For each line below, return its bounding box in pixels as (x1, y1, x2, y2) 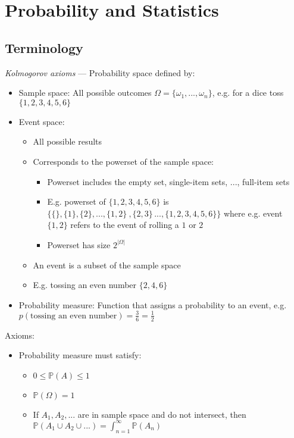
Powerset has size (47, 238, 111, 251)
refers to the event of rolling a (70, 218, 179, 231)
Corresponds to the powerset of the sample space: (33, 155, 214, 167)
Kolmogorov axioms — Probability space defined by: (5, 66, 195, 79)
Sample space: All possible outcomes (18, 86, 152, 99)
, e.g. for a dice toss (212, 86, 284, 99)
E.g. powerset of (47, 195, 106, 208)
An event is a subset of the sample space (33, 258, 181, 271)
